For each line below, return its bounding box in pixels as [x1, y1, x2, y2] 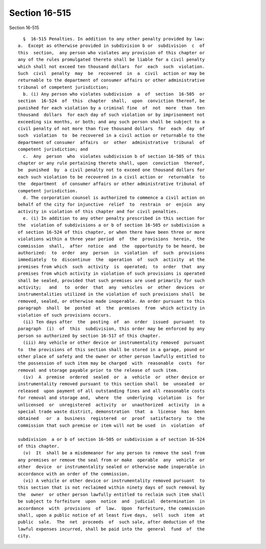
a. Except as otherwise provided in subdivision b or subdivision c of [18, 43, 205, 49]
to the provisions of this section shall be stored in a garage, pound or [18, 347, 205, 352]
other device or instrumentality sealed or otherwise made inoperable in [18, 464, 205, 470]
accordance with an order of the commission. [18, 471, 130, 476]
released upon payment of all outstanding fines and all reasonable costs [18, 388, 205, 394]
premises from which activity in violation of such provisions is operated [18, 271, 205, 276]
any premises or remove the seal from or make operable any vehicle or [18, 457, 205, 463]
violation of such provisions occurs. [18, 312, 112, 318]
